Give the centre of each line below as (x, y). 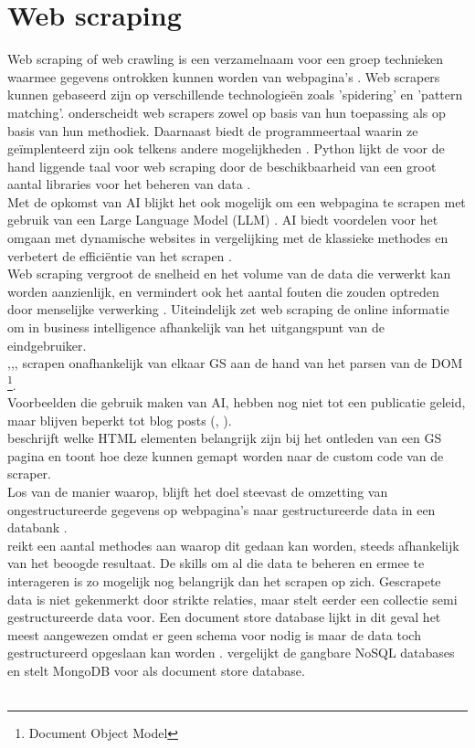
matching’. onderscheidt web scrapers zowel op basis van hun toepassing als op (227, 112)
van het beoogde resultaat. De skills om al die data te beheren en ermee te (216, 563)
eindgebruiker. (47, 345)
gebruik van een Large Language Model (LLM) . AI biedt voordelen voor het (223, 220)
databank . (37, 527)
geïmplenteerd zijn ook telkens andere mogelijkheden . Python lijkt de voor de (226, 148)
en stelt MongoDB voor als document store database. (156, 670)
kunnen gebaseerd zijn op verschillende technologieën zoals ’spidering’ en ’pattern (235, 95)
